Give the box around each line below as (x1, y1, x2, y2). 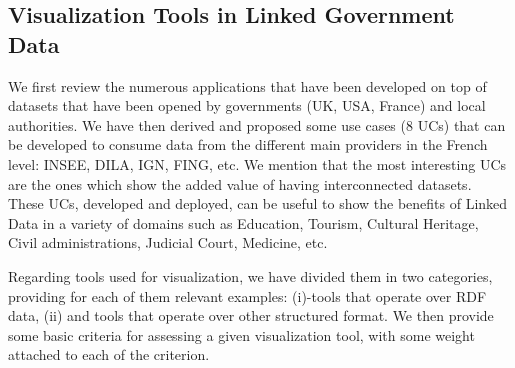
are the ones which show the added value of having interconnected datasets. (8, 173, 472, 194)
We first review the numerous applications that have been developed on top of (8, 75, 487, 96)
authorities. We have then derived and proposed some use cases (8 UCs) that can (8, 114, 506, 135)
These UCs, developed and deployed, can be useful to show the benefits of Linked (8, 193, 508, 214)
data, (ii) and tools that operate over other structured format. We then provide (8, 305, 494, 326)
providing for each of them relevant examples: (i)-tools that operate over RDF (8, 285, 487, 306)
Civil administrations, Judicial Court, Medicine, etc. (8, 232, 328, 253)
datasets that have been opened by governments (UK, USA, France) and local (8, 95, 486, 116)
